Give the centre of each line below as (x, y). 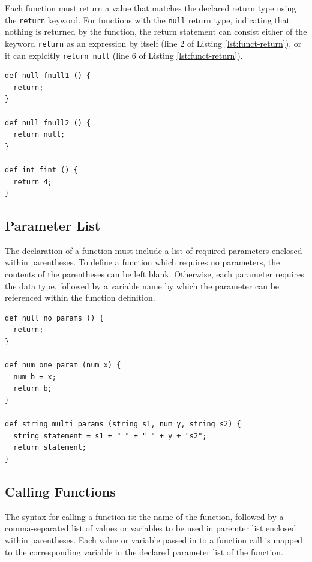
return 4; (33, 182)
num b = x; (35, 377)
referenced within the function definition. (80, 298)
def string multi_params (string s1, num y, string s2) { (123, 424)
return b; (33, 389)
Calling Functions (60, 491)
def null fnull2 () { (48, 123)
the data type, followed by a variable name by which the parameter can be (142, 286)
